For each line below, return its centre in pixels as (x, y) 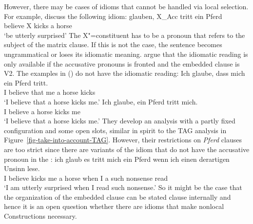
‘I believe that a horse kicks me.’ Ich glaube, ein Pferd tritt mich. (101, 101)
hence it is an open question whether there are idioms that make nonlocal (114, 206)
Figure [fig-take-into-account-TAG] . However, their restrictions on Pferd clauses (123, 140)
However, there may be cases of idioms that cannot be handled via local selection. (126, 6)
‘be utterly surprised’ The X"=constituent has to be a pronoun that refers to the (125, 35)
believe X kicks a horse (38, 26)
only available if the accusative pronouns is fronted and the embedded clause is (122, 63)
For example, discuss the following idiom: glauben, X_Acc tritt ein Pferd (113, 16)
